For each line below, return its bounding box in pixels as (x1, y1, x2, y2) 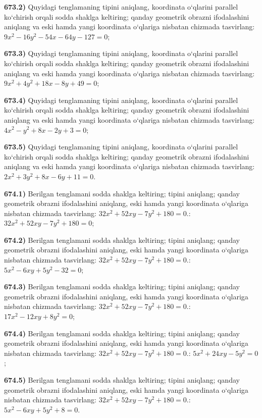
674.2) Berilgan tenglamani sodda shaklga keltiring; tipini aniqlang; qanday (4, 234, 240, 245)
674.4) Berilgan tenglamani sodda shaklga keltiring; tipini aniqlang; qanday (4, 328, 240, 338)
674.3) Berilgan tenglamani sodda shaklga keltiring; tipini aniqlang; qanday (4, 281, 240, 292)
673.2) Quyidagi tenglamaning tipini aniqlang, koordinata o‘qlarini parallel (4, 2, 238, 12)
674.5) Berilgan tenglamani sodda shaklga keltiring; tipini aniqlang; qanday (4, 375, 240, 385)
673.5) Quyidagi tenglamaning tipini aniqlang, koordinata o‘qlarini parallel (4, 141, 238, 152)
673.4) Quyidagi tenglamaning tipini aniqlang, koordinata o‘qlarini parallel (4, 94, 238, 105)
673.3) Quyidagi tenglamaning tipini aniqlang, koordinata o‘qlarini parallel (4, 48, 238, 59)
